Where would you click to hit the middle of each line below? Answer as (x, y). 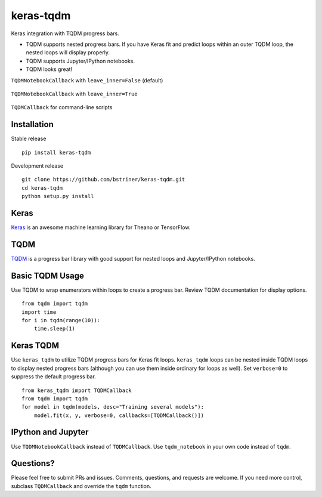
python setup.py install (58, 196)
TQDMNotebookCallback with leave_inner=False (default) (87, 80)
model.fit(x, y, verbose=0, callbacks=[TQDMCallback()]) (119, 415)
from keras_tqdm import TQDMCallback (77, 390)
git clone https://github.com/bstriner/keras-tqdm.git (103, 180)
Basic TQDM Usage (48, 275)
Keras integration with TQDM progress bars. (65, 33)
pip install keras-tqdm (56, 152)
